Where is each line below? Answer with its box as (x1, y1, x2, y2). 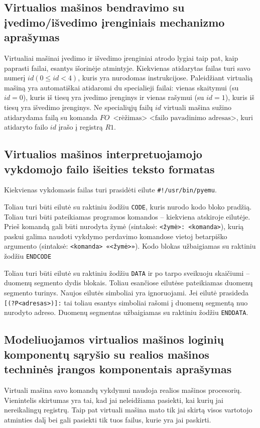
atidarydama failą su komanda (4, 112, 98, 122)
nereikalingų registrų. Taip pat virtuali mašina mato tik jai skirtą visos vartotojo (4, 404, 252, 415)
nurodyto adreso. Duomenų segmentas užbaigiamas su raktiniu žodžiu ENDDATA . (4, 307, 248, 317)
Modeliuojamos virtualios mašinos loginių (4, 332, 224, 347)
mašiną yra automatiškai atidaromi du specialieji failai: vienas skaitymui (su (4, 82, 239, 92)
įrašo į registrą (58, 122, 103, 132)
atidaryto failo (4, 122, 48, 132)
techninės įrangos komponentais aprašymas (4, 361, 232, 377)
